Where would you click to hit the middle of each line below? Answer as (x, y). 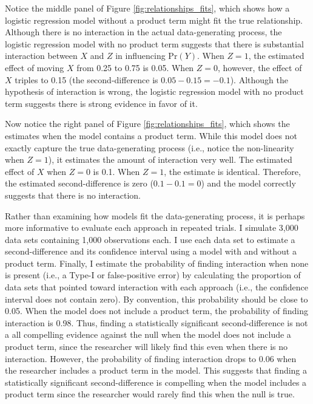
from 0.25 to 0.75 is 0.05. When (135, 67)
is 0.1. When (116, 171)
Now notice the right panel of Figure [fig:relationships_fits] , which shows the (147, 124)
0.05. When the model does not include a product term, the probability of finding (156, 311)
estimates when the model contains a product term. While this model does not (151, 135)
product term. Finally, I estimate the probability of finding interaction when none (157, 263)
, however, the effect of (260, 67)
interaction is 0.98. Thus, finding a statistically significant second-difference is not (156, 322)
